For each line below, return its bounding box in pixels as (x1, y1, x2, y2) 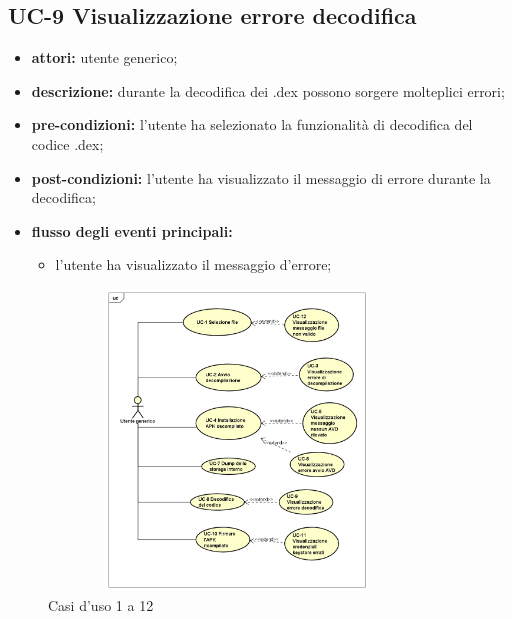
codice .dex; (31, 133, 104, 154)
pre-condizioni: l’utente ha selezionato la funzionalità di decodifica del (31, 114, 473, 135)
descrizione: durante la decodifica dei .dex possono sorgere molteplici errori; (31, 80, 505, 101)
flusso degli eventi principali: (31, 220, 233, 241)
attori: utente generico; (31, 47, 178, 68)
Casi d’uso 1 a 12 (48, 594, 154, 615)
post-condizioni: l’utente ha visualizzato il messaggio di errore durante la (31, 167, 491, 188)
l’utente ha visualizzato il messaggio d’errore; (55, 254, 332, 275)
